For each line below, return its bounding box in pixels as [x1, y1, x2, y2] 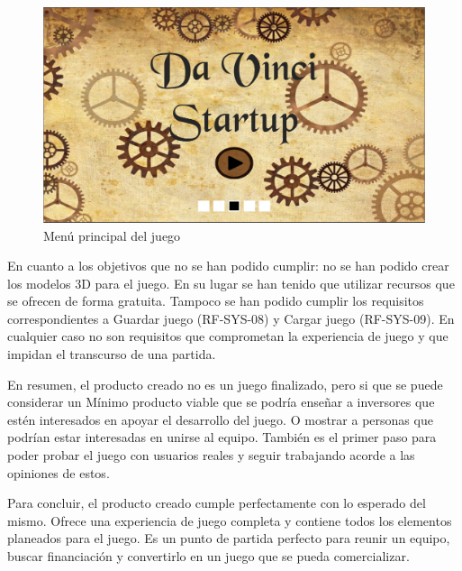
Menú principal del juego [43, 226, 181, 244]
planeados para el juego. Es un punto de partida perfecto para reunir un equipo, [7, 529, 450, 548]
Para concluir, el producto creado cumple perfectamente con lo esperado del [7, 493, 426, 512]
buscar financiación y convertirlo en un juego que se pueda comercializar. [7, 547, 410, 565]
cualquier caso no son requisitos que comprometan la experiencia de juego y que [7, 327, 448, 345]
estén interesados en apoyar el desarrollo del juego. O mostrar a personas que [7, 410, 433, 428]
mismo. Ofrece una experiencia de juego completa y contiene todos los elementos [7, 511, 452, 530]
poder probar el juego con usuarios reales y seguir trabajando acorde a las [7, 446, 415, 465]
